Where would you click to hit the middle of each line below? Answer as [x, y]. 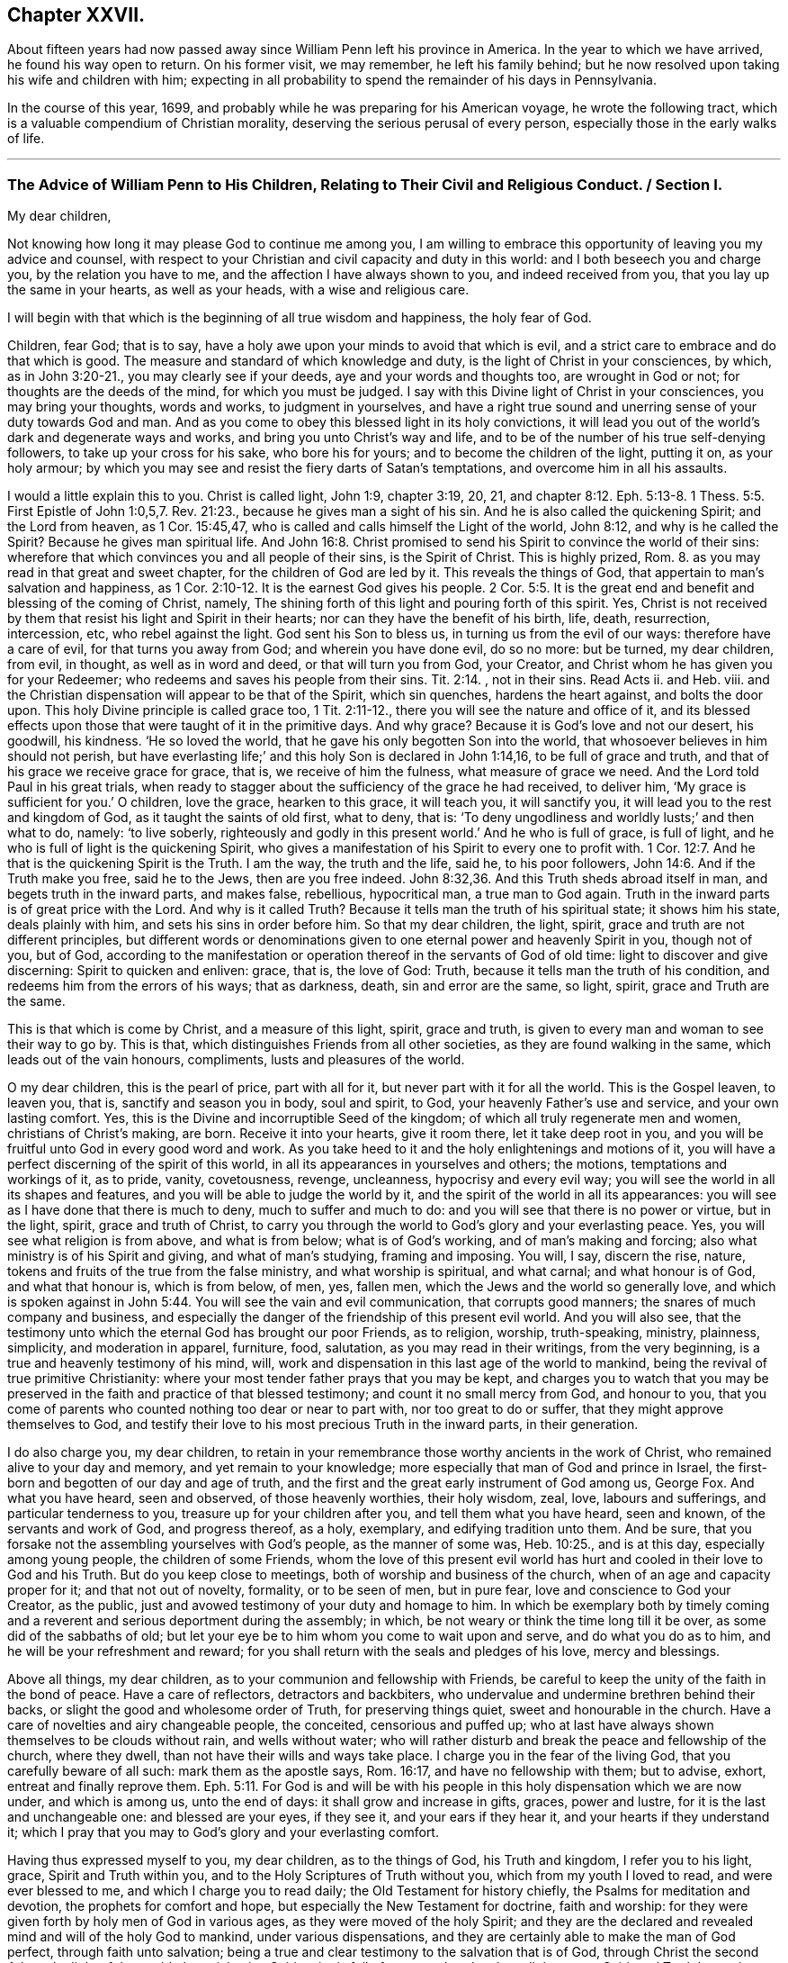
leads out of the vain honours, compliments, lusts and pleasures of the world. [236, 1060]
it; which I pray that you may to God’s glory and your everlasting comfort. [223, 1832]
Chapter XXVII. [76, 15]
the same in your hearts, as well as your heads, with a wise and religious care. [238, 290]
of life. [26, 139]
